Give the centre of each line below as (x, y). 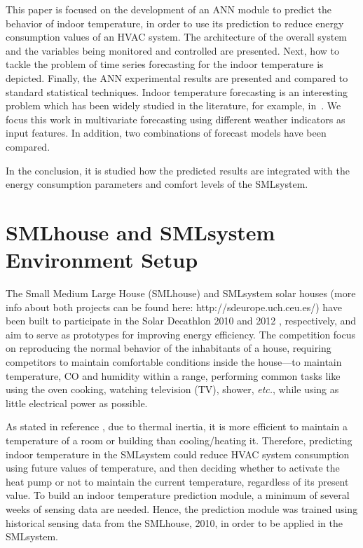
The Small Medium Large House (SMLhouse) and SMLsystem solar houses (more (181, 293)
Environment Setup (102, 260)
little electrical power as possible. (77, 403)
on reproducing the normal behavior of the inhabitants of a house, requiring (169, 348)
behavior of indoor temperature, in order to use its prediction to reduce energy (175, 23)
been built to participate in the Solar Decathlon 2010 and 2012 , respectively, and (181, 321)
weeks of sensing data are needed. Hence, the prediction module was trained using (182, 508)
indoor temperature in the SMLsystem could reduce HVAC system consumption (178, 454)
